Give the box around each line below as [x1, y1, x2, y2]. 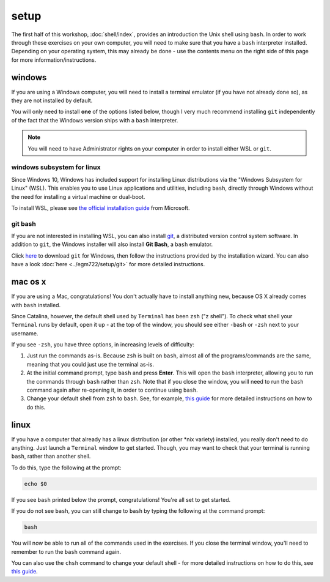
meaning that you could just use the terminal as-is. [26, 360, 154, 368]
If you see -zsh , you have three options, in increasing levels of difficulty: [11, 341, 195, 348]
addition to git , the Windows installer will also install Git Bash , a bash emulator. [11, 241, 213, 248]
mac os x [11, 277, 46, 287]
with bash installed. [11, 301, 61, 308]
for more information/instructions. [11, 56, 97, 64]
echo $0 [24, 480, 47, 487]
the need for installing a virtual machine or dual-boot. [11, 193, 145, 200]
